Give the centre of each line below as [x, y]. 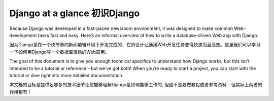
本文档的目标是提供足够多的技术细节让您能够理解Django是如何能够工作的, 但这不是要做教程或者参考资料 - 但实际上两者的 [136, 85]
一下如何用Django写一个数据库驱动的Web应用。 [59, 52]
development [23, 35]
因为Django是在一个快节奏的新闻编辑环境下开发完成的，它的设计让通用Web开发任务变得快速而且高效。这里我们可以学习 [135, 45]
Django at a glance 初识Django [75, 13]
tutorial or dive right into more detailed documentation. [66, 75]
